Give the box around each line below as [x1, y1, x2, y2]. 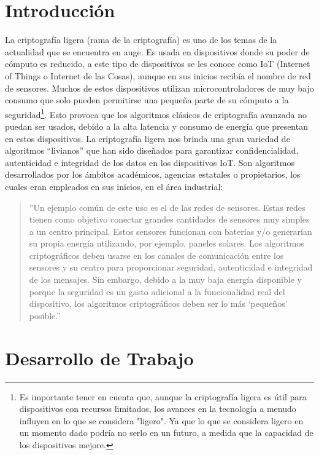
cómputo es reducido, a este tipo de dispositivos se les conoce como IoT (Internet [5, 57, 310, 70]
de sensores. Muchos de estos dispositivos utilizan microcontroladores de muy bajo [5, 81, 314, 94]
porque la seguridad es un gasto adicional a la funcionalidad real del [29, 285, 285, 298]
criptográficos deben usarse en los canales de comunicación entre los [29, 248, 284, 261]
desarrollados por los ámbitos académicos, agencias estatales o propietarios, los [5, 168, 301, 181]
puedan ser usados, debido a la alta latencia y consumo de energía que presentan [5, 119, 308, 132]
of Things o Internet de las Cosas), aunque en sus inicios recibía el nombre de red [5, 69, 311, 82]
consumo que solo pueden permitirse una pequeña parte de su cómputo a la [5, 93, 289, 106]
